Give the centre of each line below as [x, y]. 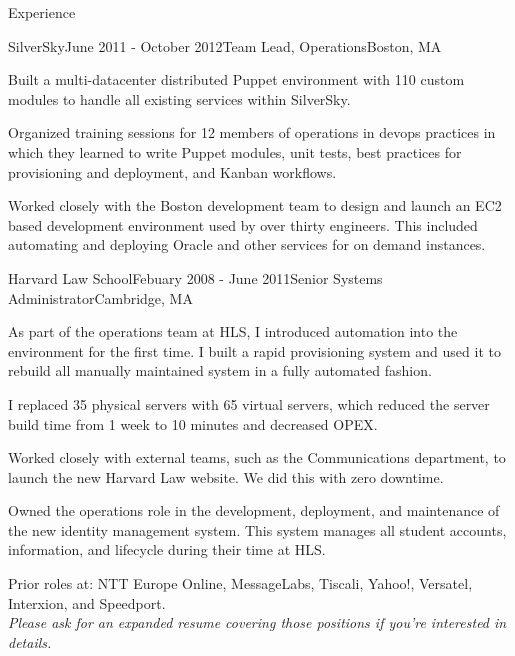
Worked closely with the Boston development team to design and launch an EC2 [255, 205]
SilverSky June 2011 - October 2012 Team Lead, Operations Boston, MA [225, 45]
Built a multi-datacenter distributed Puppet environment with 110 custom [236, 79]
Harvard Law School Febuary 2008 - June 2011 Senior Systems [195, 277]
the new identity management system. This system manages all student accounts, [257, 529]
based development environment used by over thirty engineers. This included [243, 224]
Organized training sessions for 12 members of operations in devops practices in [252, 132]
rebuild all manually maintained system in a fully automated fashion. [220, 370]
